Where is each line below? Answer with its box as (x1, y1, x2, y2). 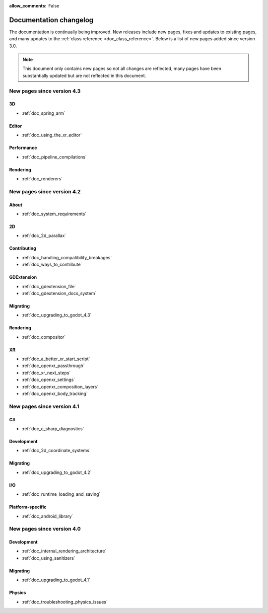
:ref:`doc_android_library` (21, 513, 73, 519)
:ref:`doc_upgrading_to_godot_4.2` (21, 469, 92, 475)
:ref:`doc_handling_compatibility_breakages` (21, 254, 112, 260)
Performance (9, 145, 37, 151)
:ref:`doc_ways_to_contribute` (21, 261, 82, 268)
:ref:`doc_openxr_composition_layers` (21, 383, 99, 389)
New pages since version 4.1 (9, 403, 79, 410)
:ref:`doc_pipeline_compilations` (21, 154, 87, 160)
